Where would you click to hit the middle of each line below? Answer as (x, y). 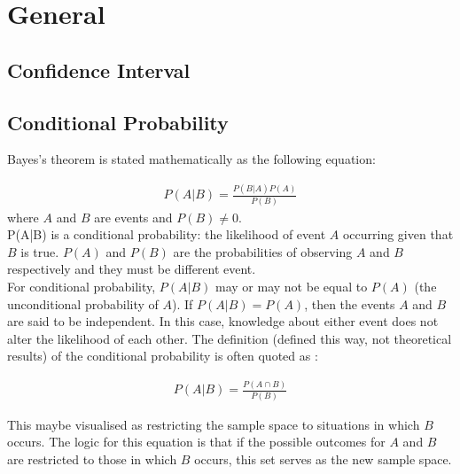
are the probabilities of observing (263, 251)
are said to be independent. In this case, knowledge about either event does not (223, 321)
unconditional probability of (83, 303)
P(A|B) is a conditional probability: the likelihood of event (167, 234)
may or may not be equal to (292, 286)
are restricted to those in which (92, 458)
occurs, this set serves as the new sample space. (323, 458)
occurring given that (398, 234)
